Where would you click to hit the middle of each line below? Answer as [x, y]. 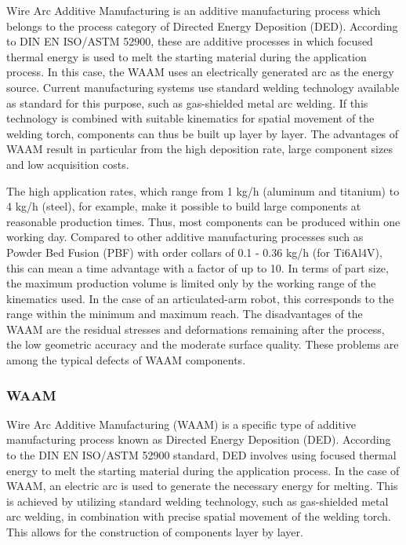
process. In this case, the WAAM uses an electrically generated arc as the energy [200, 72]
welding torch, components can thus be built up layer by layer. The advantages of [203, 133]
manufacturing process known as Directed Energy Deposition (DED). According [199, 439]
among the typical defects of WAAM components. [126, 360]
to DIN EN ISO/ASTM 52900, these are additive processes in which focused [190, 41]
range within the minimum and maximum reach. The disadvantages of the [185, 314]
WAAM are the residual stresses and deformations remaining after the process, [196, 329]
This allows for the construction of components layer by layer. [155, 532]
